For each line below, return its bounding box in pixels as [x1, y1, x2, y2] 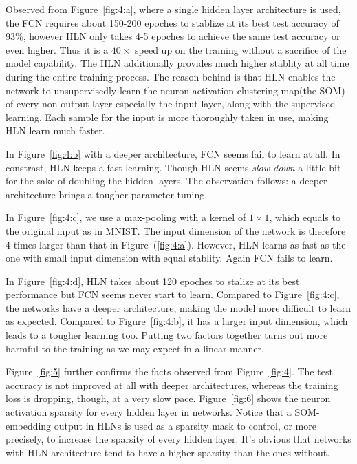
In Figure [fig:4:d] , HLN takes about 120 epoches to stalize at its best [6, 273, 300, 288]
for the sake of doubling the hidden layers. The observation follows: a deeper [6, 173, 327, 188]
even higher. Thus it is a [6, 42, 109, 56]
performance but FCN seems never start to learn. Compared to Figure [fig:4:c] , [6, 287, 340, 302]
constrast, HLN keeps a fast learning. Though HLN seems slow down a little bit [6, 160, 341, 174]
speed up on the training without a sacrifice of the [135, 42, 347, 56]
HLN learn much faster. [6, 123, 105, 138]
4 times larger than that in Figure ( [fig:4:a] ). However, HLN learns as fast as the [6, 237, 346, 251]
